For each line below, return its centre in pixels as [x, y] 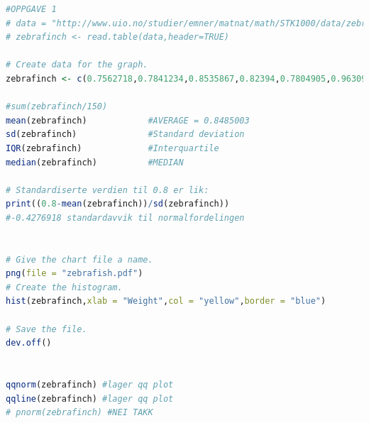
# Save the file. [46, 329]
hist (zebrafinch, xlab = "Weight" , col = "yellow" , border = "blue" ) [166, 301]
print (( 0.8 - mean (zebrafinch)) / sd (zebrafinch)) [118, 204]
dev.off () [29, 343]
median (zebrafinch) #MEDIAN [95, 162]
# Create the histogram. [64, 287]
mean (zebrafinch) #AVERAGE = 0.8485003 [128, 120]
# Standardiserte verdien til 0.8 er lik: [108, 190]
